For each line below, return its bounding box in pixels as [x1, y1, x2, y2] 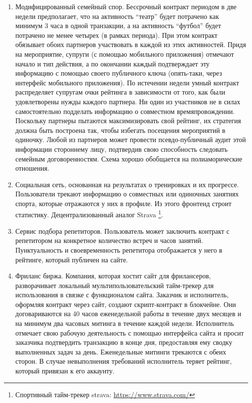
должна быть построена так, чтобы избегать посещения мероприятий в [15, 125, 225, 135]
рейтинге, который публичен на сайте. [15, 254, 128, 264]
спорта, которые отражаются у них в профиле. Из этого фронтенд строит [15, 198, 232, 208]
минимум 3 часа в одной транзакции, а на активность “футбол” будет [15, 20, 221, 31]
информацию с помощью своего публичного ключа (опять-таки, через [15, 68, 222, 78]
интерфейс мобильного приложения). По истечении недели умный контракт [15, 77, 239, 87]
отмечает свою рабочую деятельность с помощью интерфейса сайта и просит [15, 327, 244, 338]
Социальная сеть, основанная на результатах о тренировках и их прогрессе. [15, 179, 239, 189]
